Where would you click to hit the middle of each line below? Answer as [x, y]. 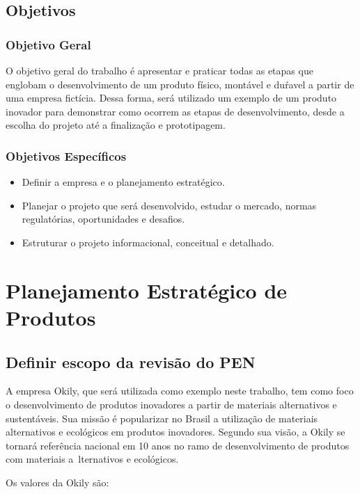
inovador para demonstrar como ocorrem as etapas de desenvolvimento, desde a [175, 111]
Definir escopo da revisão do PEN [131, 361]
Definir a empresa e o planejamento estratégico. [123, 182]
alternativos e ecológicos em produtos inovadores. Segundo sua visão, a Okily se [175, 432]
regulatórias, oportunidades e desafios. [103, 219]
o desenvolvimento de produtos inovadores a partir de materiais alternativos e [171, 404]
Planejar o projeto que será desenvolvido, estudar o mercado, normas [169, 205]
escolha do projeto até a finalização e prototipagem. [116, 125]
